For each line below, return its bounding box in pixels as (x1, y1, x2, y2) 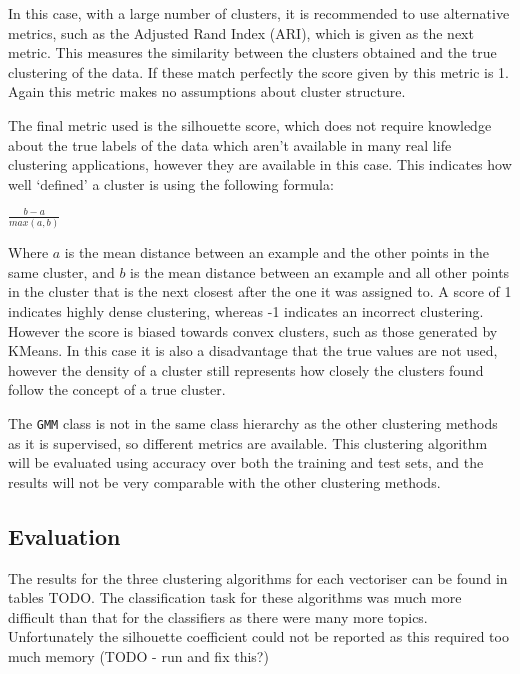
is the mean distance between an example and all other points (130, 261, 510, 282)
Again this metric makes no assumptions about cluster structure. (8, 81, 406, 102)
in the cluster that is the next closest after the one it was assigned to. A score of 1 (8, 281, 512, 302)
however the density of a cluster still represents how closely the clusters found (8, 359, 484, 380)
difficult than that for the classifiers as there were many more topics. (8, 606, 428, 627)
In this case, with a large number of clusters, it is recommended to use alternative (8, 3, 510, 23)
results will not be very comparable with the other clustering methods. (8, 471, 441, 492)
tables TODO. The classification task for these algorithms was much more (8, 587, 462, 608)
